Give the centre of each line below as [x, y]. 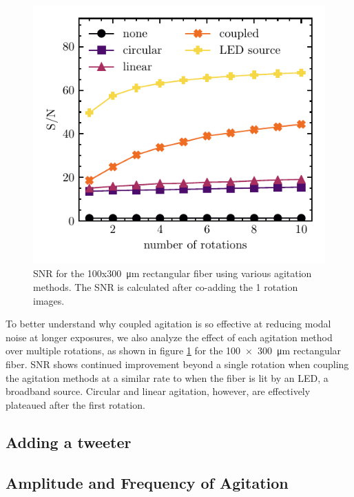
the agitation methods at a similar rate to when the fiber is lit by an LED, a [167, 377]
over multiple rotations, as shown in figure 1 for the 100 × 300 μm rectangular [174, 351]
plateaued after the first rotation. [75, 404]
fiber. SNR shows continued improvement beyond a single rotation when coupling [177, 364]
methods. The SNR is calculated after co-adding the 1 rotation [166, 287]
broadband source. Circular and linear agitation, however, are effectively [158, 391]
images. [49, 300]
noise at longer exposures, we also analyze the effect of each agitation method [169, 337]
